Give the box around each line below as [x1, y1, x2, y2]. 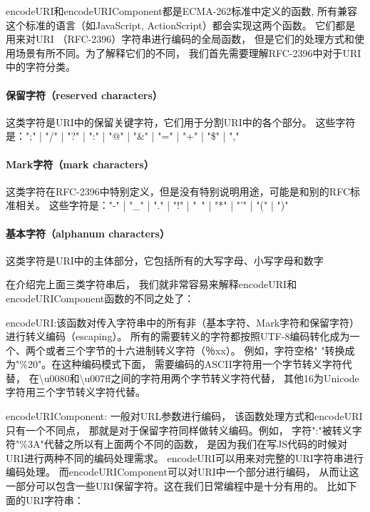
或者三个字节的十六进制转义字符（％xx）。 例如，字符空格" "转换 [45, 342, 345, 357]
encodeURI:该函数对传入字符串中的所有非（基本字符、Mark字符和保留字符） [6, 314, 360, 329]
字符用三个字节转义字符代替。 [6, 384, 145, 399]
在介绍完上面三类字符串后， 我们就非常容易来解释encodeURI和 [6, 277, 297, 292]
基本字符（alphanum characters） [6, 225, 170, 240]
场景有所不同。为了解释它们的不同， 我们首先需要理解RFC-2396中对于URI [15, 45, 361, 60]
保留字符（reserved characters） [6, 87, 163, 102]
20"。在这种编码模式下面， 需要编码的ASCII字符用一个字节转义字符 [27, 357, 342, 372]
